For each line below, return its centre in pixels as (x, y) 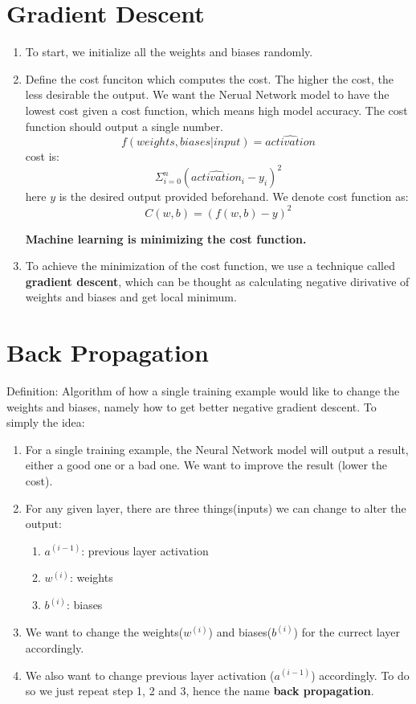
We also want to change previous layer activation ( (150, 675)
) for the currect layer (347, 632)
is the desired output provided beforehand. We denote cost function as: (234, 196)
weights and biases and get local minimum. (131, 297)
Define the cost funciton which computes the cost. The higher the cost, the (210, 78)
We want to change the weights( (104, 632)
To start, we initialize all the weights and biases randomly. (169, 52)
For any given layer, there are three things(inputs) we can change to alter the (216, 508)
